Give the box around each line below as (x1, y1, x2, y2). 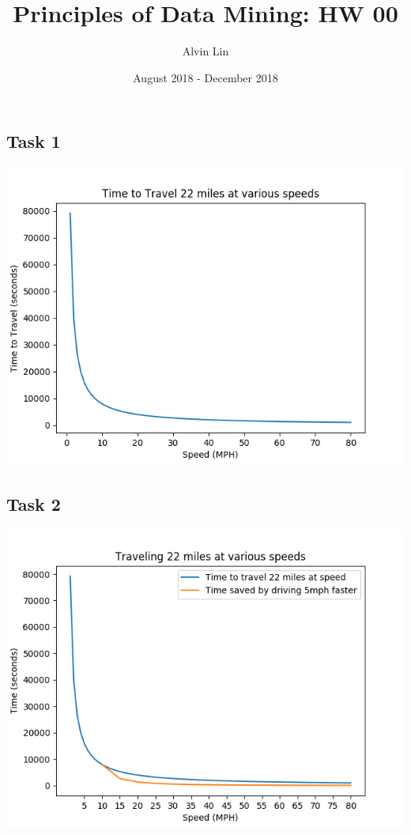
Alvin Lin (182, 43, 229, 59)
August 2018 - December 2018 (133, 69, 278, 85)
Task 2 (6, 492, 61, 516)
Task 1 (6, 129, 61, 153)
